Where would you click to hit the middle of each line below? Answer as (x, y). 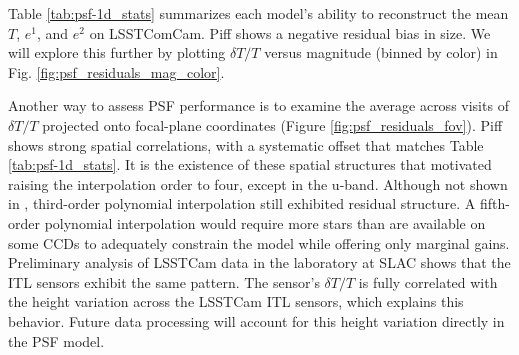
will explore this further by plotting (117, 52)
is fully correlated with (428, 281)
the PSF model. (56, 340)
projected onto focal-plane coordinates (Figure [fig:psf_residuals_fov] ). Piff (272, 124)
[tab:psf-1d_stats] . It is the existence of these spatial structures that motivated (250, 164)
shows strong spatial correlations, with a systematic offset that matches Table (246, 144)
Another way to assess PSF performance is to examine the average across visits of (258, 105)
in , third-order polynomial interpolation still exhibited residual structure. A (242, 203)
